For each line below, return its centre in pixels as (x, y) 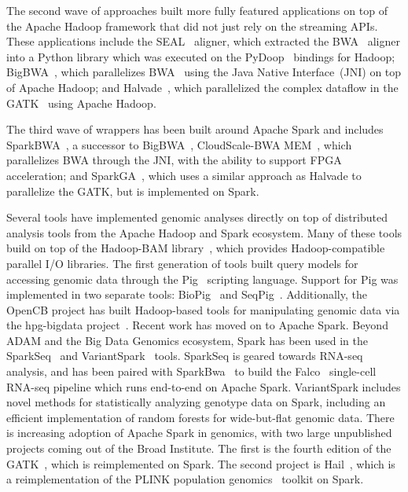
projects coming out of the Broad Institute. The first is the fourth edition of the (199, 448)
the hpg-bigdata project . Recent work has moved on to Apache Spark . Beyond (197, 325)
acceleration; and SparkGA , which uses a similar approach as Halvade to (184, 175)
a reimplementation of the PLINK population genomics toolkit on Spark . (185, 479)
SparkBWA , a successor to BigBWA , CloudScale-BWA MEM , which (179, 144)
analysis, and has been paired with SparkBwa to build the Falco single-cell (191, 371)
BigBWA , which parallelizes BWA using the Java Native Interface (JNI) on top (204, 72)
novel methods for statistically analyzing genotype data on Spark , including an (196, 402)
